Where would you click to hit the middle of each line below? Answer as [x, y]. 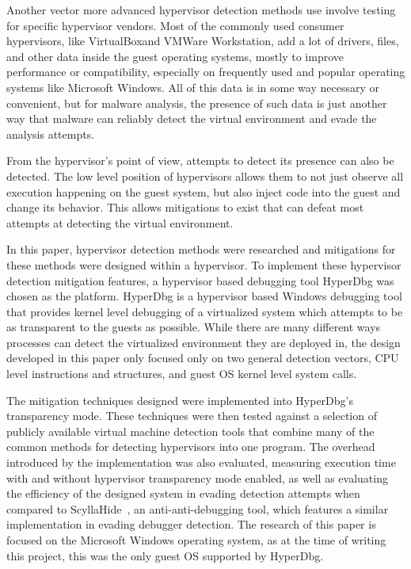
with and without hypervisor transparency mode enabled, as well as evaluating [197, 477]
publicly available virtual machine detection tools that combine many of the [190, 431]
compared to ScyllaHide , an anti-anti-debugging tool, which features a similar [198, 508]
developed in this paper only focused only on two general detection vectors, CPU [203, 358]
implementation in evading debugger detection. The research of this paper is [191, 524]
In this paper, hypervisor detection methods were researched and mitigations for [201, 249]
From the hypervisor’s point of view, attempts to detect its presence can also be [200, 160]
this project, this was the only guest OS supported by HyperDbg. [165, 555]
